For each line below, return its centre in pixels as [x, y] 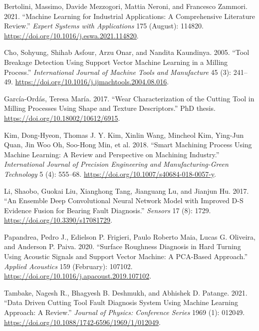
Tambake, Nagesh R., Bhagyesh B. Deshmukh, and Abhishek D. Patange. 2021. [126, 292]
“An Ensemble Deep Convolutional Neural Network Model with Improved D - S [124, 200]
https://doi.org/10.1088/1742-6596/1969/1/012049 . [82, 322]
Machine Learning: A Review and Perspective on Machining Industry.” [112, 154]
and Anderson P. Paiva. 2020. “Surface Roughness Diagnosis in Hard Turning [123, 246]
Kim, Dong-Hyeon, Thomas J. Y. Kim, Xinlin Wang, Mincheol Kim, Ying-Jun [124, 135]
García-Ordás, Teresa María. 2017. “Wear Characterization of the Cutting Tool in [129, 98]
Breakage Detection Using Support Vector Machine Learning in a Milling [116, 62]
